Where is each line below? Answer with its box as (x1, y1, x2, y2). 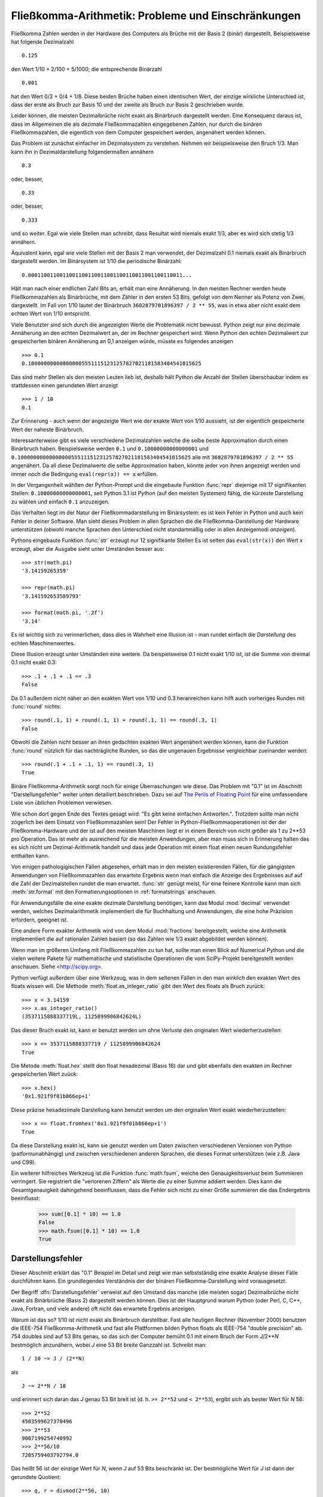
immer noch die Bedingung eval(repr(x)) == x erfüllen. (11, 470, 158, 477)
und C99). (11, 1159, 36, 1166)
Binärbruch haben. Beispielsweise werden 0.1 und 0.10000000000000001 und (11, 445, 209, 452)
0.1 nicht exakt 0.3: (11, 659, 57, 666)
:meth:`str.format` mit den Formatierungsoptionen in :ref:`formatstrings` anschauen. (11, 888, 217, 895)
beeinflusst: (11, 1195, 40, 1202)
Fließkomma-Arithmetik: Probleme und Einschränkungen (11, 9, 301, 22)
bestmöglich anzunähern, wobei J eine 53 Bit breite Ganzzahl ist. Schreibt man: (11, 1341, 207, 1348)
